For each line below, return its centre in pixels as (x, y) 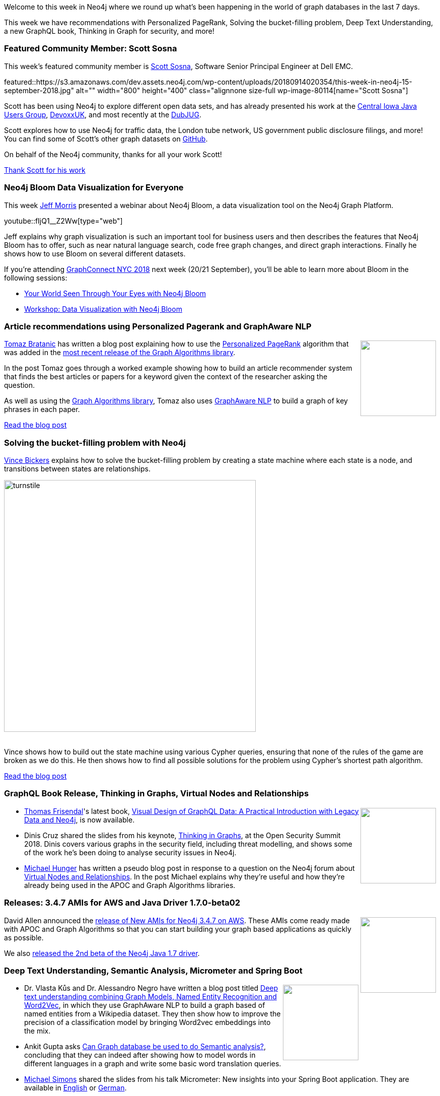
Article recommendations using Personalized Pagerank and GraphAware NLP (158, 326)
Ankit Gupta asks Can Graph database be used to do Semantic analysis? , (145, 1047)
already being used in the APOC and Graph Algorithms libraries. (130, 885)
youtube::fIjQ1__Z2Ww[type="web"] (63, 221)
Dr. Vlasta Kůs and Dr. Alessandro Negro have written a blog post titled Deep (151, 988)
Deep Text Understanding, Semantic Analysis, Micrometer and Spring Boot (153, 970)
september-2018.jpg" (39, 90)
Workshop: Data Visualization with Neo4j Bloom (103, 309)
